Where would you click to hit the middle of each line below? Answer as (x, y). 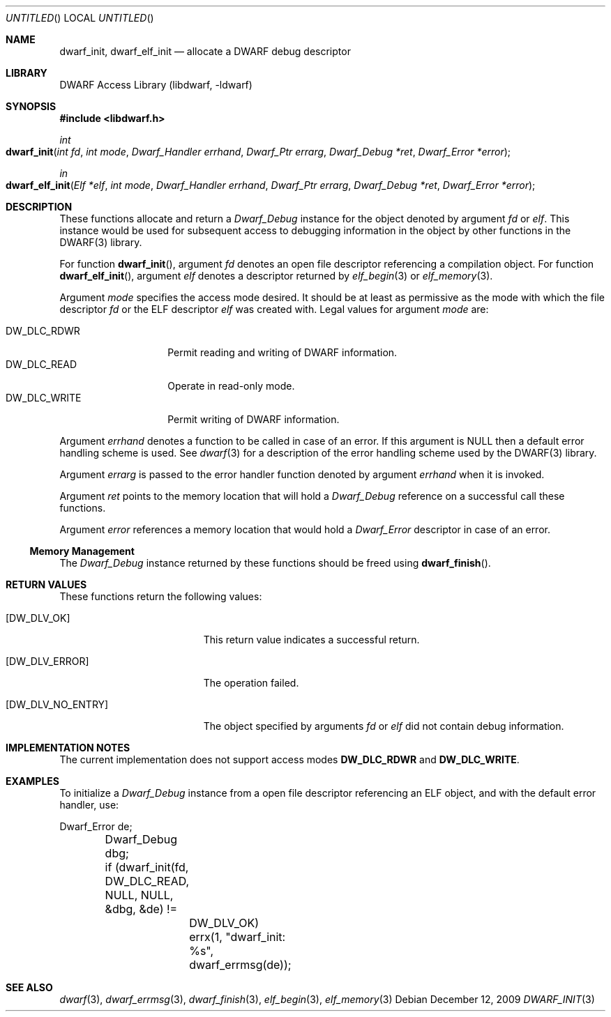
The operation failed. (251, 683)
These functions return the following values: (161, 596)
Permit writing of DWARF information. (254, 419)
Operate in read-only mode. (231, 386)
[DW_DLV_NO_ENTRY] (57, 704)
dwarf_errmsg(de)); (240, 965)
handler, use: (89, 805)
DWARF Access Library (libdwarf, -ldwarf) (156, 85)
